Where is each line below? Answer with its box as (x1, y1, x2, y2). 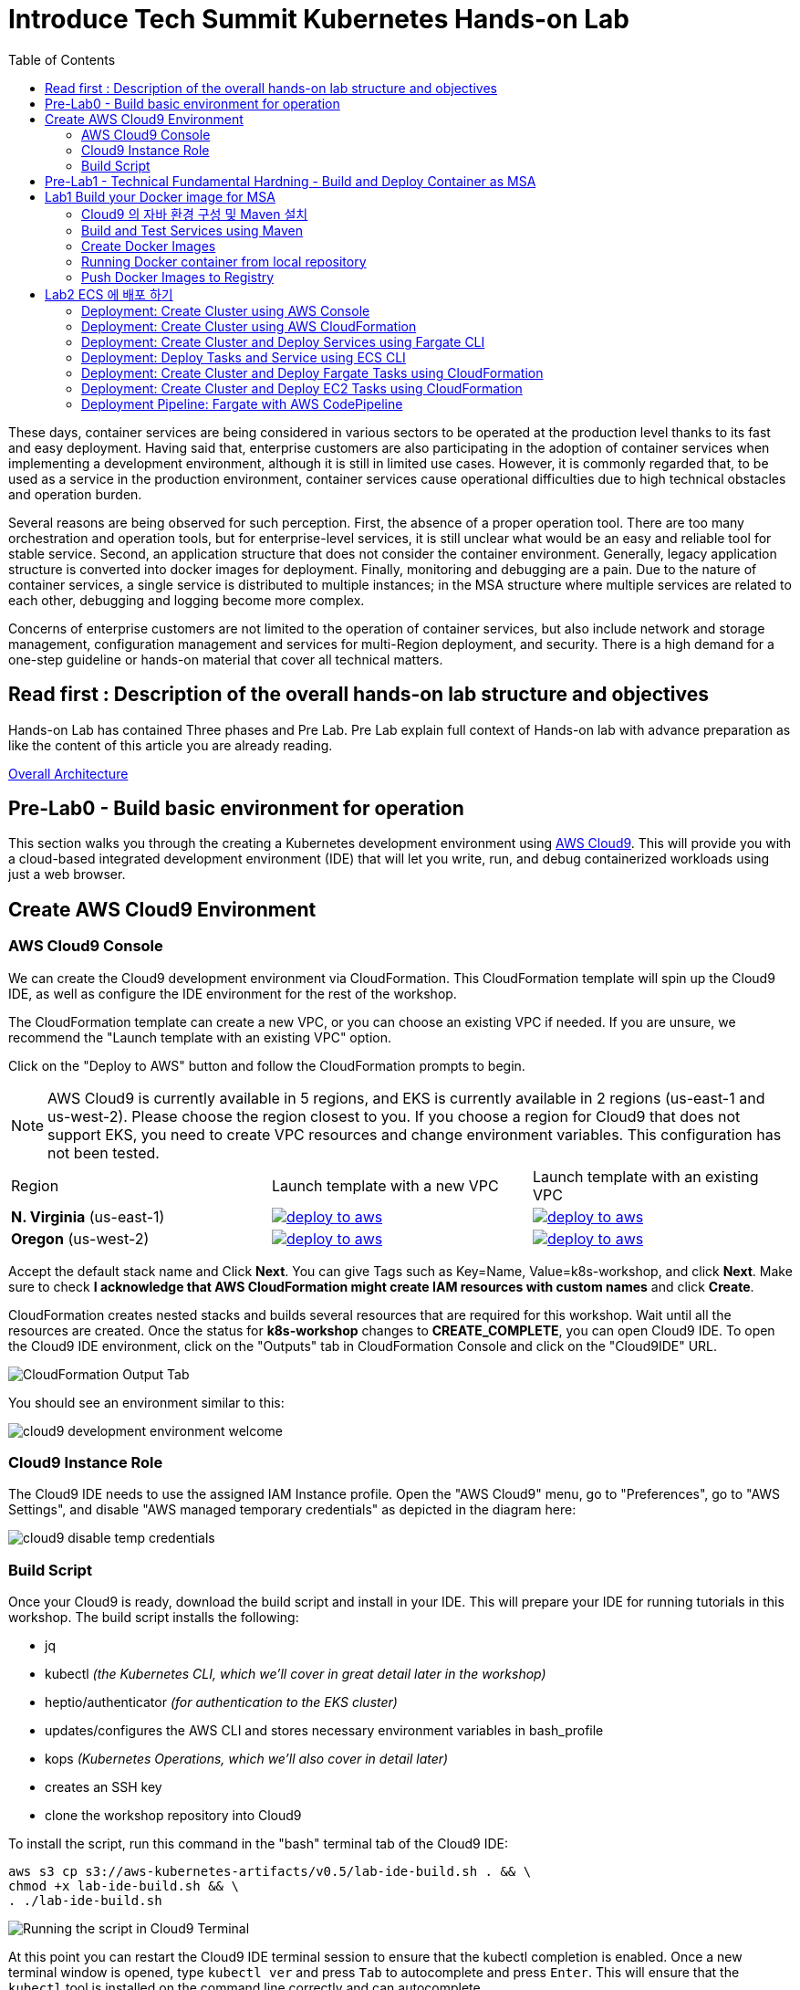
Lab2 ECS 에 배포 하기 (45, 286, 173, 302)
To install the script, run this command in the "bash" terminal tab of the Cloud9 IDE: (8, 1836, 508, 1852)
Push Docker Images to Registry (81, 268, 275, 285)
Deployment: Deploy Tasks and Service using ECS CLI (81, 349, 406, 365)
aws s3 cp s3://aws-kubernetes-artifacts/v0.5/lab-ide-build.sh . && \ (8, 1864, 532, 1880)
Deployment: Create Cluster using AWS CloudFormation (81, 318, 417, 334)
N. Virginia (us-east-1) (11, 1207, 165, 1226)
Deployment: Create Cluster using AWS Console (81, 302, 370, 319)
